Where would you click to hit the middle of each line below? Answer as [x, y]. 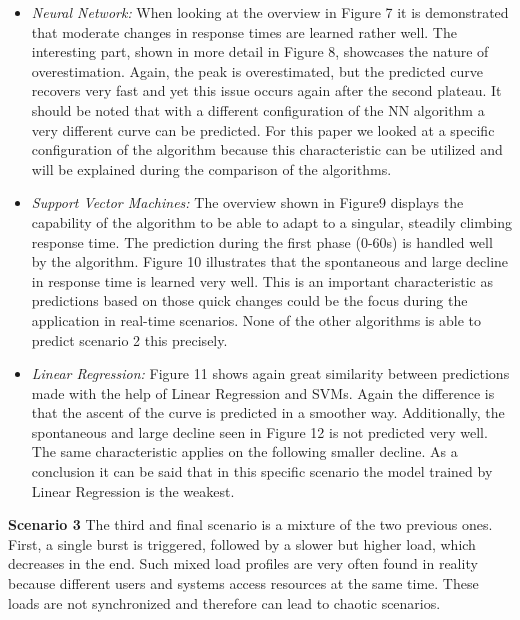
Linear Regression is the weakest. [133, 490]
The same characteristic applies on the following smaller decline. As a [244, 451]
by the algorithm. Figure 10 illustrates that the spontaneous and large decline [270, 261]
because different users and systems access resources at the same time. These [243, 583]
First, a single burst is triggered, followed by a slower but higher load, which [242, 543]
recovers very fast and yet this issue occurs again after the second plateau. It [266, 90]
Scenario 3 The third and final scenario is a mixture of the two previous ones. [250, 524]
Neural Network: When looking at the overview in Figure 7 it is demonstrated [270, 12]
